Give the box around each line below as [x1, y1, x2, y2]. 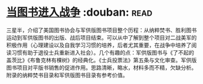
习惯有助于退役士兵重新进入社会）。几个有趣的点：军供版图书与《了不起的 [11, 49, 195, 56]
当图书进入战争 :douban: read [6, 5, 153, 19]
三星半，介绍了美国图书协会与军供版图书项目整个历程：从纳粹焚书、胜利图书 [6, 26, 197, 34]
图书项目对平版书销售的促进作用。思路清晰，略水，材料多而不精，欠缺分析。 [6, 64, 197, 71]
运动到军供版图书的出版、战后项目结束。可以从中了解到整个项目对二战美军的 [6, 34, 197, 41]
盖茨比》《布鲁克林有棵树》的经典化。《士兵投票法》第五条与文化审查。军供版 [6, 56, 197, 64]
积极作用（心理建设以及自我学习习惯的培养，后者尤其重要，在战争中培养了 [6, 41, 192, 49]
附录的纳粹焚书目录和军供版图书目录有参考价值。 [6, 71, 128, 79]
